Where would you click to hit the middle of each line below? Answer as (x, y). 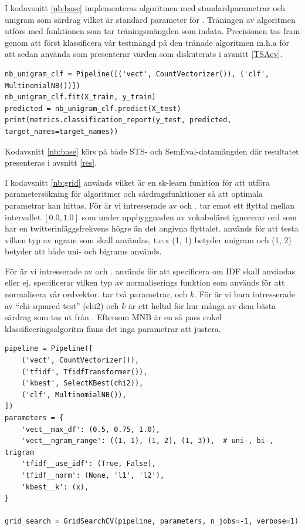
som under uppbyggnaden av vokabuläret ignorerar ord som (189, 217)
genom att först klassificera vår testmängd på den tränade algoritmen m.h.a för (147, 42)
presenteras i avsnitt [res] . (51, 162)
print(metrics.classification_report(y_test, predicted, (118, 120)
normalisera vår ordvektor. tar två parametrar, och (96, 294)
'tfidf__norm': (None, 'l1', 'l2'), (93, 475)
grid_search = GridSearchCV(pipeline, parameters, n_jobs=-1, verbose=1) (152, 521)
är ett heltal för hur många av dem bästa (202, 305)
